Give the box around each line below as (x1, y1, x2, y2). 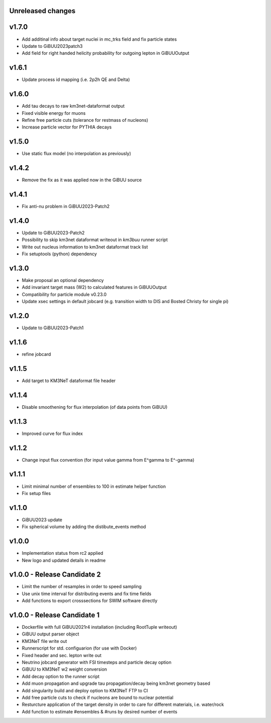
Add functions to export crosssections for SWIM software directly (22, 598, 158, 604)
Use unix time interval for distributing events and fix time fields (22, 591, 152, 597)
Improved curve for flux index (22, 430, 83, 437)
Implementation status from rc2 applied (22, 550, 103, 556)
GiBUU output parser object (22, 631, 80, 637)
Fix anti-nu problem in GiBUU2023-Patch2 (22, 203, 110, 209)
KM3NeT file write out (22, 638, 67, 644)
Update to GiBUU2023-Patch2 (22, 230, 85, 236)
